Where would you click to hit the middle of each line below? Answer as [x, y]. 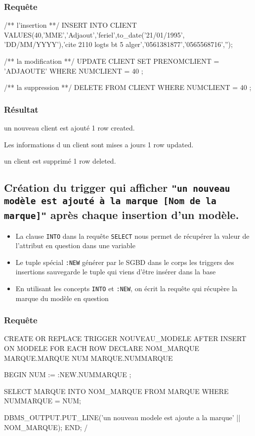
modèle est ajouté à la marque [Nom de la [110, 201]
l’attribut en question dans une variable [75, 245]
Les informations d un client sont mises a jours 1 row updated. [99, 144]
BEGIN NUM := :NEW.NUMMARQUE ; [68, 374]
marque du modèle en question [62, 298]
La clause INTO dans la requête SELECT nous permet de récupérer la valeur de [132, 236]
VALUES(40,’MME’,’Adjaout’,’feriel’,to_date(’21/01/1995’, [94, 34]
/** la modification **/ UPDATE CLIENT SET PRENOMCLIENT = [112, 61]
